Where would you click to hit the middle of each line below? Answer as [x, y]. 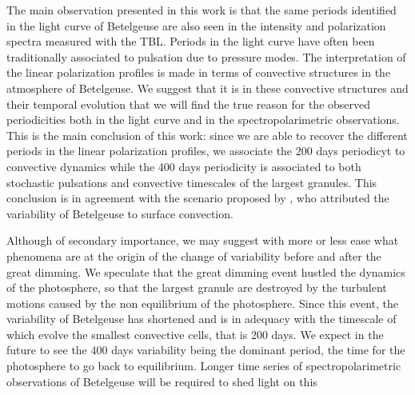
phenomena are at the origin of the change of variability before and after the [194, 255]
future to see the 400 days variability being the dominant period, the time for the [206, 350]
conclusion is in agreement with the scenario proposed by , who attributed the [198, 198]
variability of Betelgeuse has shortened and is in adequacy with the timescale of [202, 319]
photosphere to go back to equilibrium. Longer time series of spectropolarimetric [204, 366]
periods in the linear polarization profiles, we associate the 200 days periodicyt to [206, 151]
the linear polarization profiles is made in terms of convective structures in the [199, 72]
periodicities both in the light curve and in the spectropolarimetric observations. [203, 120]
